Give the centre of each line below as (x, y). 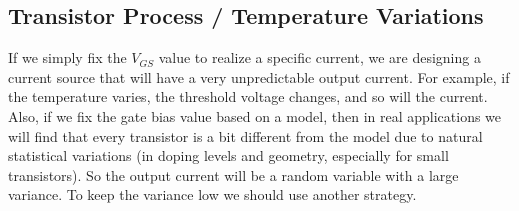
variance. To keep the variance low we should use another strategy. (212, 194)
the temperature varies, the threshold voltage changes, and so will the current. (248, 96)
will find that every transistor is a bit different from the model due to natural (245, 135)
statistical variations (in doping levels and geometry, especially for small (228, 155)
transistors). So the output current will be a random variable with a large (233, 174)
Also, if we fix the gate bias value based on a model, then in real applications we (255, 115)
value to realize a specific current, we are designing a (319, 57)
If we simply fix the (67, 57)
